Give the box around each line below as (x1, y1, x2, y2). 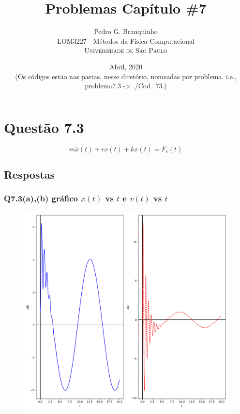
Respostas (4, 167, 55, 182)
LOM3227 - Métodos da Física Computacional (57, 35, 195, 46)
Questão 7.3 (4, 117, 84, 137)
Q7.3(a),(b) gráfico (4, 192, 78, 204)
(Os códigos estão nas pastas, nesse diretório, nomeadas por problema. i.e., (15, 71, 237, 81)
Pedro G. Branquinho (94, 26, 158, 36)
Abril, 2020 (109, 61, 143, 71)
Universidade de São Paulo (84, 45, 167, 55)
